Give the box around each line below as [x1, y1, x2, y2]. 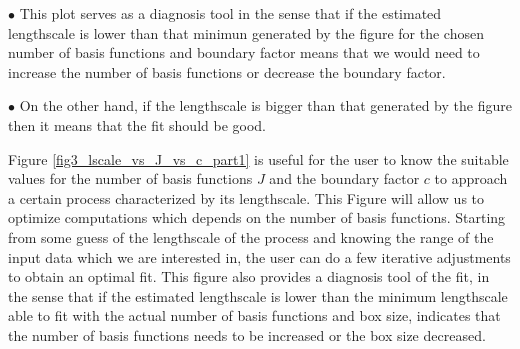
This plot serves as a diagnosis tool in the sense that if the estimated [19, 3, 442, 23]
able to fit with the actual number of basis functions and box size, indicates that [8, 305, 501, 326]
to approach [434, 168, 508, 189]
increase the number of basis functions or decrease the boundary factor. [8, 61, 446, 82]
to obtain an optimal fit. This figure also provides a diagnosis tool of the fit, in [8, 266, 490, 287]
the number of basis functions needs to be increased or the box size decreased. [8, 324, 486, 345]
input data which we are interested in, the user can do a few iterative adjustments [8, 246, 511, 267]
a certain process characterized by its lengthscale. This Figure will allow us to [8, 187, 485, 208]
